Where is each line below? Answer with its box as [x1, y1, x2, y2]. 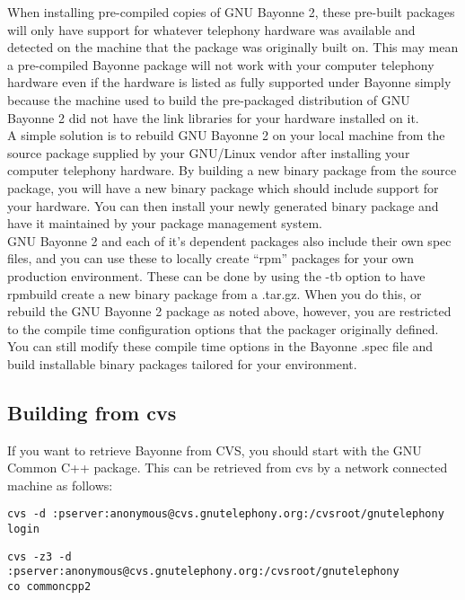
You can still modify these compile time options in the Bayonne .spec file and [7, 337, 434, 356]
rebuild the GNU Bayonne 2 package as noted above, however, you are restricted [7, 302, 452, 321]
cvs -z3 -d [7, 550, 72, 563]
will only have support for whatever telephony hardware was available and [7, 20, 416, 39]
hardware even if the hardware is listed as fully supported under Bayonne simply [7, 73, 452, 92]
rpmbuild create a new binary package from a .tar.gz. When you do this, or [7, 284, 422, 303]
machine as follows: [7, 475, 113, 494]
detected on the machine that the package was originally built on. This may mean [7, 38, 459, 57]
